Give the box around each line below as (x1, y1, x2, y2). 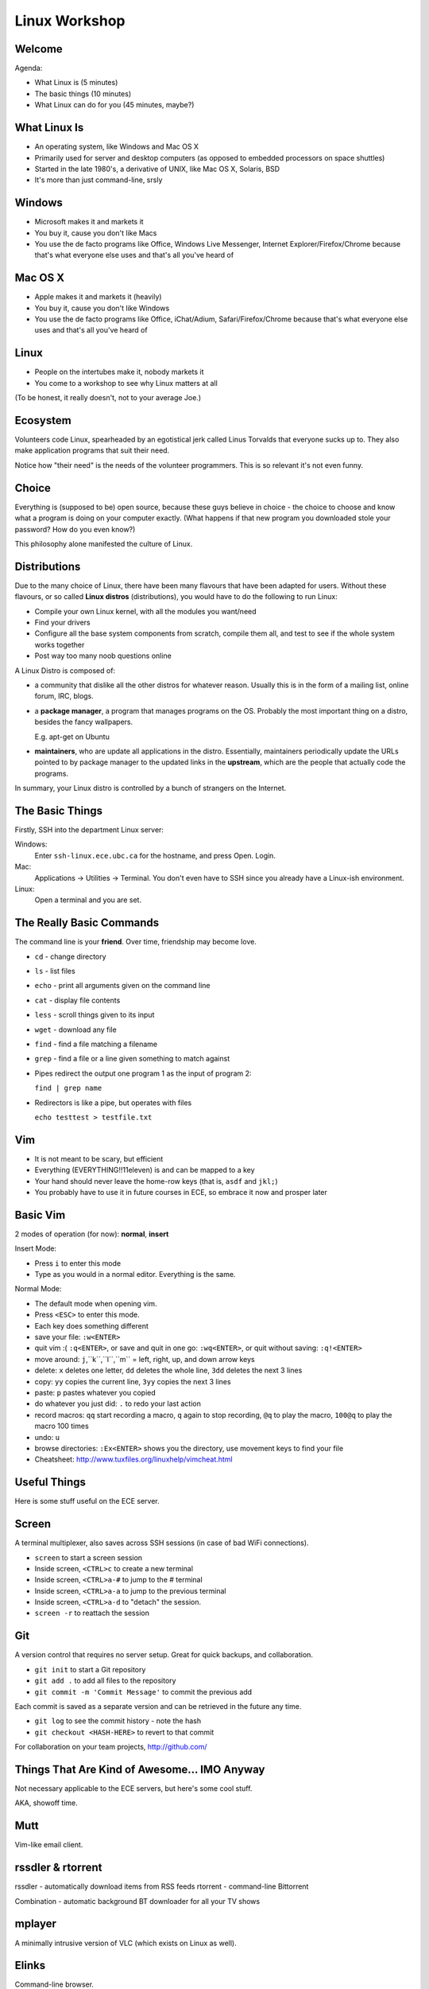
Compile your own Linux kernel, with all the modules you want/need (34, 606, 257, 616)
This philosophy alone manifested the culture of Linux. (14, 539, 193, 548)
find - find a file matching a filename (34, 1039, 158, 1049)
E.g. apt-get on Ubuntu (34, 732, 110, 741)
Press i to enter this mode (34, 1258, 122, 1268)
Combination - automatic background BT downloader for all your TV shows (14, 1896, 261, 1905)
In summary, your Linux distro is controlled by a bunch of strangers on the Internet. (14, 784, 287, 793)
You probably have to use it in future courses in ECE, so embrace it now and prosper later (34, 1188, 327, 1197)
